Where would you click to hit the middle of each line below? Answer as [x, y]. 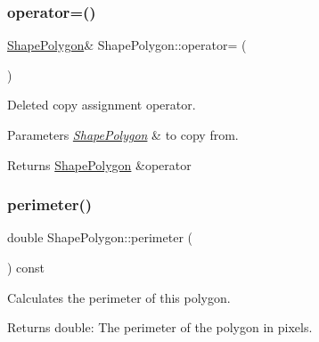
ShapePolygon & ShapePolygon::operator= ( [127, 45]
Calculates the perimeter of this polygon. [119, 297]
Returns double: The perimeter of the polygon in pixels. [160, 327]
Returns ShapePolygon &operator [99, 164]
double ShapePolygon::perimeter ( [100, 237]
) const [26, 267]
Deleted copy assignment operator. [102, 105]
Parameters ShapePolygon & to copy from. [123, 134]
